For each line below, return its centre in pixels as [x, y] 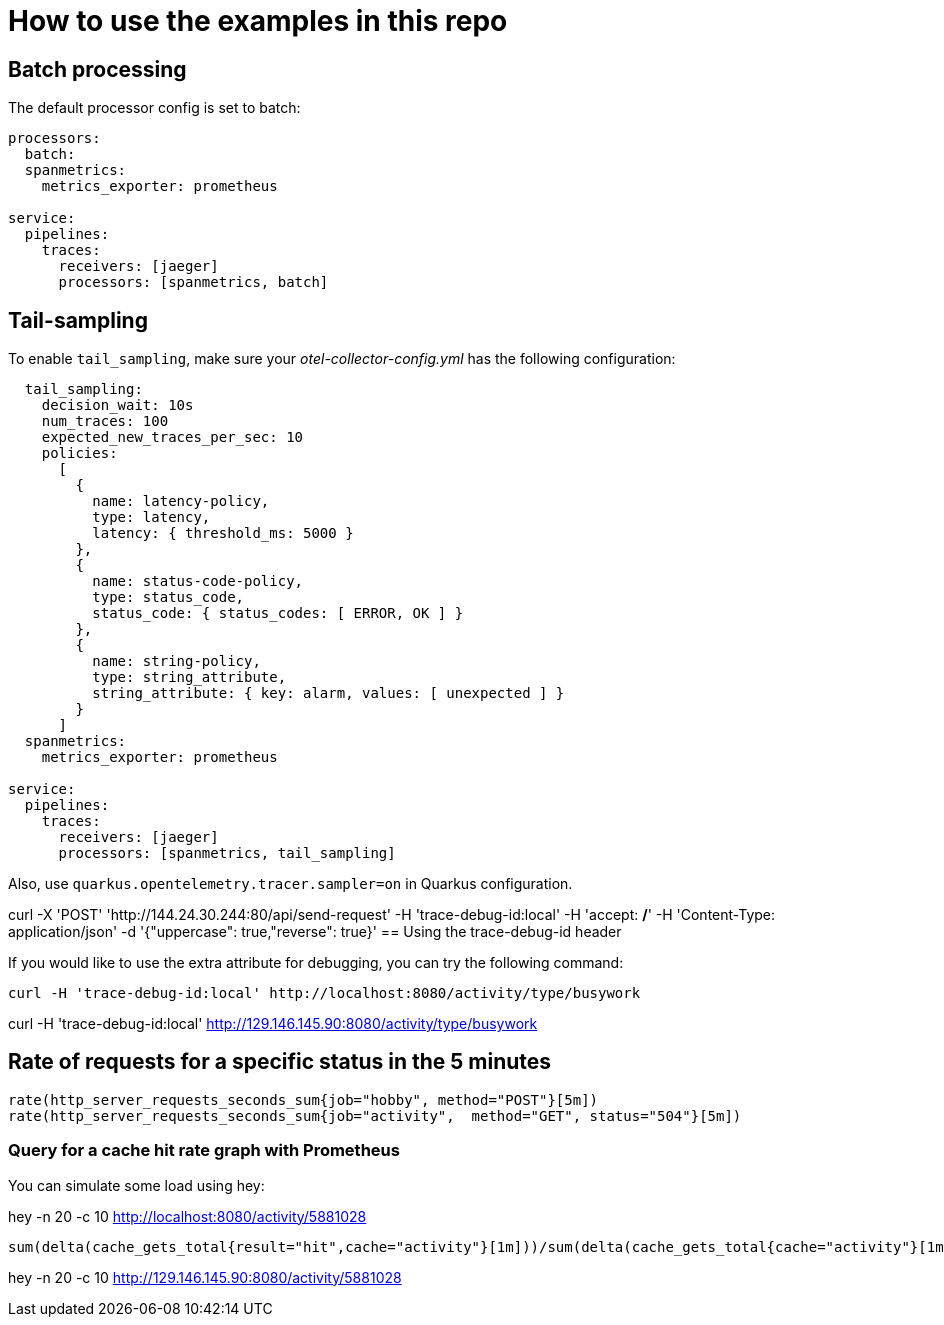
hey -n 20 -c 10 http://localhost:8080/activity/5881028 [187, 1216]
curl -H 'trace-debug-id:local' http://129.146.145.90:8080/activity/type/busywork [273, 1024]
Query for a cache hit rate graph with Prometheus [204, 1150]
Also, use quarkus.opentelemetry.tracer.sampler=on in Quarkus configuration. [290, 884]
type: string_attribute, [189, 677]
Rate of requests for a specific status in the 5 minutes [280, 1062]
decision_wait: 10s [117, 405]
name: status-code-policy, [198, 581]
